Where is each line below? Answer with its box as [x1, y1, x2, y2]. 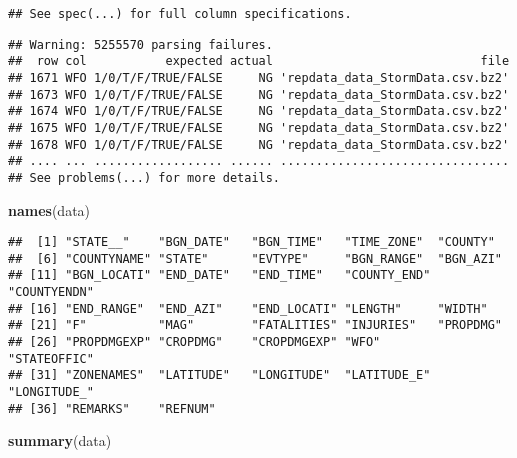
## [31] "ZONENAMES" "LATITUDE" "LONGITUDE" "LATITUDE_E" [8, 368, 431, 383]
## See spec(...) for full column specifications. [8, 7, 352, 21]
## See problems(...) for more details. [8, 170, 281, 185]
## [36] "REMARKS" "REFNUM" [8, 401, 216, 416]
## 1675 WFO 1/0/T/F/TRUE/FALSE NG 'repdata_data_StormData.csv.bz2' [8, 120, 510, 135]
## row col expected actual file [8, 54, 510, 69]
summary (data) [8, 430, 112, 451]
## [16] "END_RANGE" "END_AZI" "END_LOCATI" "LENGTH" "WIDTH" [8, 301, 488, 316]
